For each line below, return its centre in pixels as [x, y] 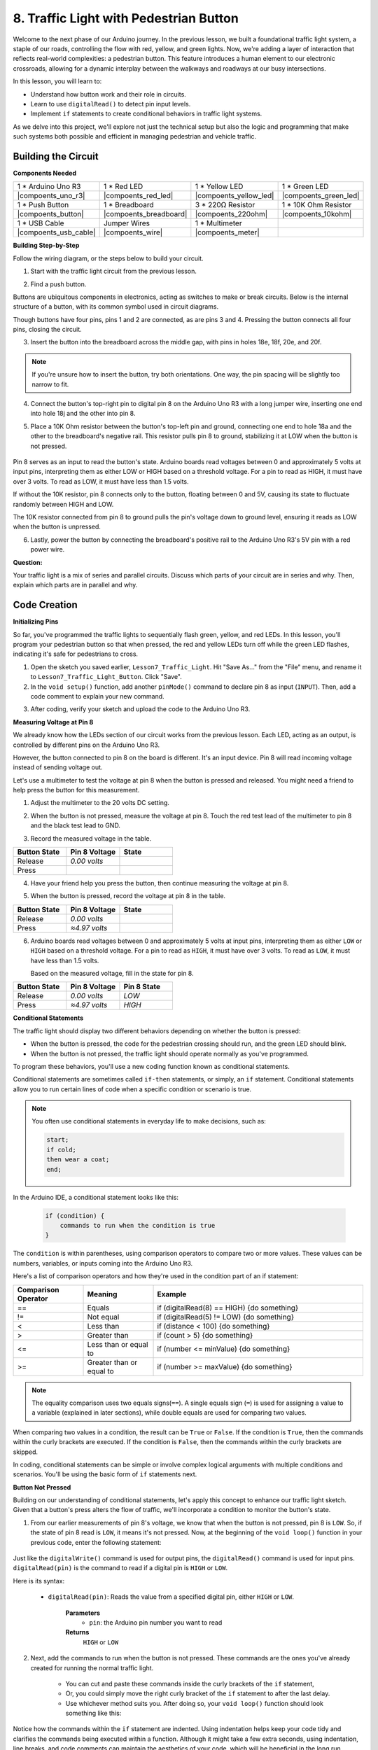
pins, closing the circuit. [47, 330]
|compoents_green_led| [321, 196]
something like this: [93, 1713]
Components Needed [45, 173]
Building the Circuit [56, 156]
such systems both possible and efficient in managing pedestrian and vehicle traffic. [135, 136]
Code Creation [45, 605]
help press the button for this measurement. [76, 790]
